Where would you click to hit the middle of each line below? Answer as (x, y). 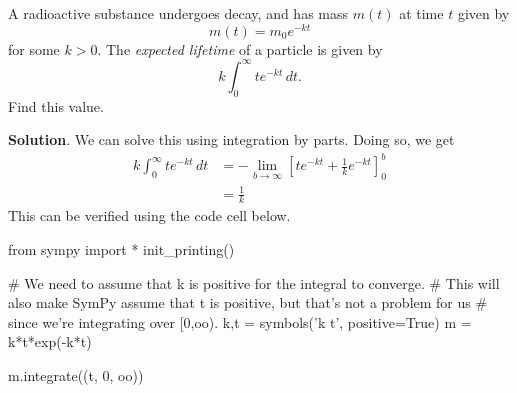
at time (421, 13)
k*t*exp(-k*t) (50, 341)
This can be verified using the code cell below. (149, 215)
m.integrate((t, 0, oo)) (76, 375)
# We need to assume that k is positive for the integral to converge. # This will (254, 282)
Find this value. (56, 105)
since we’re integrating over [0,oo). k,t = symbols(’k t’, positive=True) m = (240, 321)
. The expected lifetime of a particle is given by (240, 48)
